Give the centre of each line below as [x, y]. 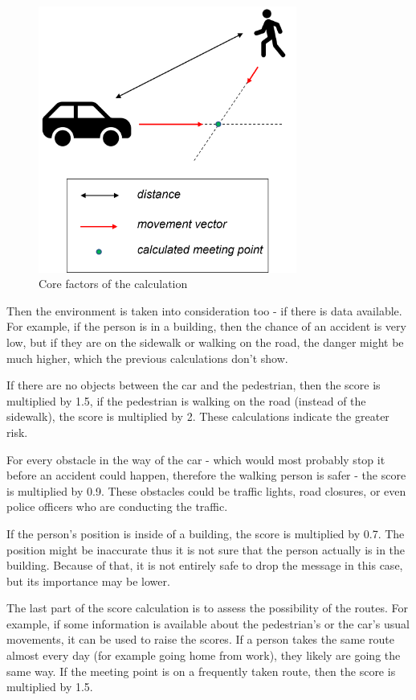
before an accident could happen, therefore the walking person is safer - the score [206, 475]
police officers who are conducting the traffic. [117, 506]
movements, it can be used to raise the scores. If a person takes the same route [200, 639]
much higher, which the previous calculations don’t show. [147, 358]
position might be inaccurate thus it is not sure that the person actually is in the [206, 549]
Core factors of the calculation [113, 284]
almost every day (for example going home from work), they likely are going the [204, 655]
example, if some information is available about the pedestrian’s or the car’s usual [208, 623]
